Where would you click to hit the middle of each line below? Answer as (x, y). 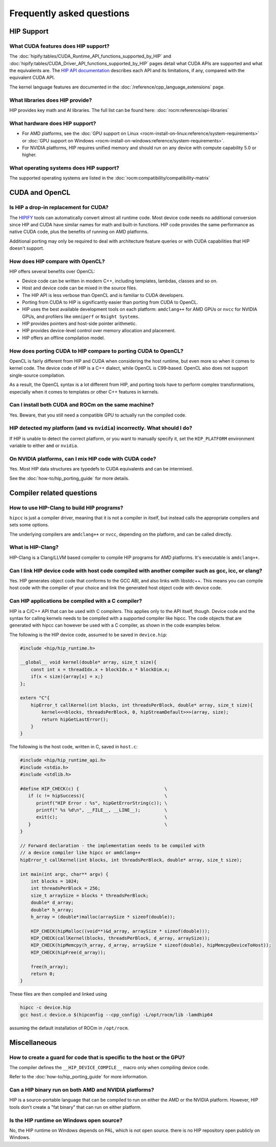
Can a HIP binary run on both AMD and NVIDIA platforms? (82, 1090)
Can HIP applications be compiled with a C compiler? (76, 601)
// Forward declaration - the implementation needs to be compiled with (112, 846)
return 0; (43, 974)
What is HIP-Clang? (34, 547)
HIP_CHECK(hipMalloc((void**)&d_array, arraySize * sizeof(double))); (120, 931)
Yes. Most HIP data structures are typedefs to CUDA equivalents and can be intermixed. (101, 469)
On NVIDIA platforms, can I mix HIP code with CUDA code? (83, 459)
